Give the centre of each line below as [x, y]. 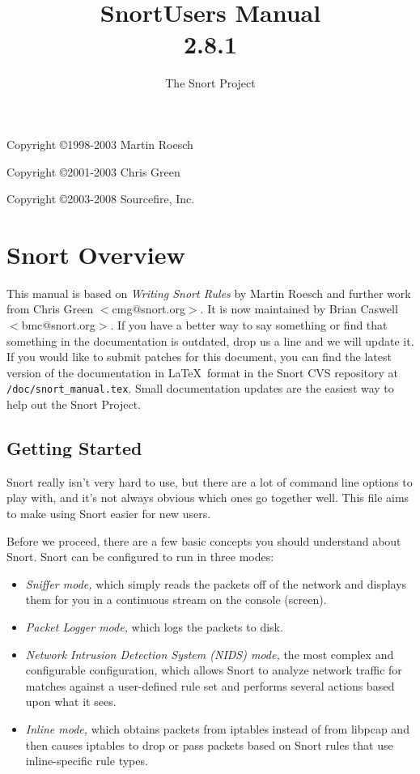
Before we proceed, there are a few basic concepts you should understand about [204, 540]
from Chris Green [50, 309]
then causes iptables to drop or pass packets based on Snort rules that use [209, 744]
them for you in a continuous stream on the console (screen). [176, 600]
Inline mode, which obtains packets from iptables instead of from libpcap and [217, 728]
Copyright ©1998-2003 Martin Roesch [100, 144]
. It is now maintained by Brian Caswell [299, 309]
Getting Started [74, 448]
